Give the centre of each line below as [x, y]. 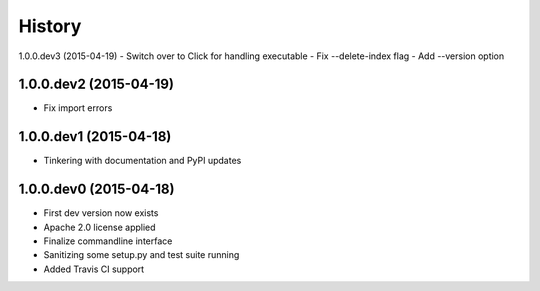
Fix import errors [78, 108]
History [50, 26]
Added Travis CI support [94, 269]
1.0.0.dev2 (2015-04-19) [96, 84]
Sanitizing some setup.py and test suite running [141, 255]
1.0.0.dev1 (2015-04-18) [95, 136]
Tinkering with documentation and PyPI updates [142, 161]
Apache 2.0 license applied [99, 227]
